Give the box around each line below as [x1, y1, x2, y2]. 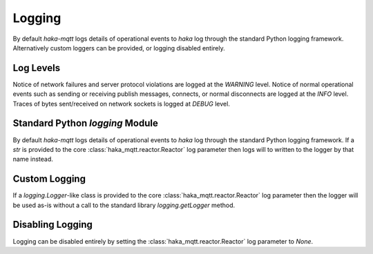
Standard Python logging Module [12, 117, 158, 129]
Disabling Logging [12, 219, 93, 231]
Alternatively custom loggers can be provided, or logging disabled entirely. [12, 43, 225, 52]
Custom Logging [12, 173, 86, 185]
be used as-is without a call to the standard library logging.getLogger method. [12, 201, 236, 209]
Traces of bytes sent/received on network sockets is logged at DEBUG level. [12, 99, 231, 108]
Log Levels [12, 62, 61, 74]
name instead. [12, 155, 53, 164]
